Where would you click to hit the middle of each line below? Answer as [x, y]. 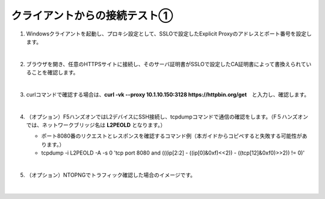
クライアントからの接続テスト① [92, 16]
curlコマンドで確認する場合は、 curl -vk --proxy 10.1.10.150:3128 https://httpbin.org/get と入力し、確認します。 [168, 94]
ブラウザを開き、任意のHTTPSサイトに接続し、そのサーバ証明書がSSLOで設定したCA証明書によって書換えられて [166, 64]
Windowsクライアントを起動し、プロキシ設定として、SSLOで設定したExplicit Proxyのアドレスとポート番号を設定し [169, 34]
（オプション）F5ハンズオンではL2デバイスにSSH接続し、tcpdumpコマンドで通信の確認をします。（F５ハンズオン [167, 117]
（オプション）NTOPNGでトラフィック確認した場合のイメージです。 [111, 175]
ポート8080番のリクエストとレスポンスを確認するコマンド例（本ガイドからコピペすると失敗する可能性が [172, 136]
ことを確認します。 [55, 73]
